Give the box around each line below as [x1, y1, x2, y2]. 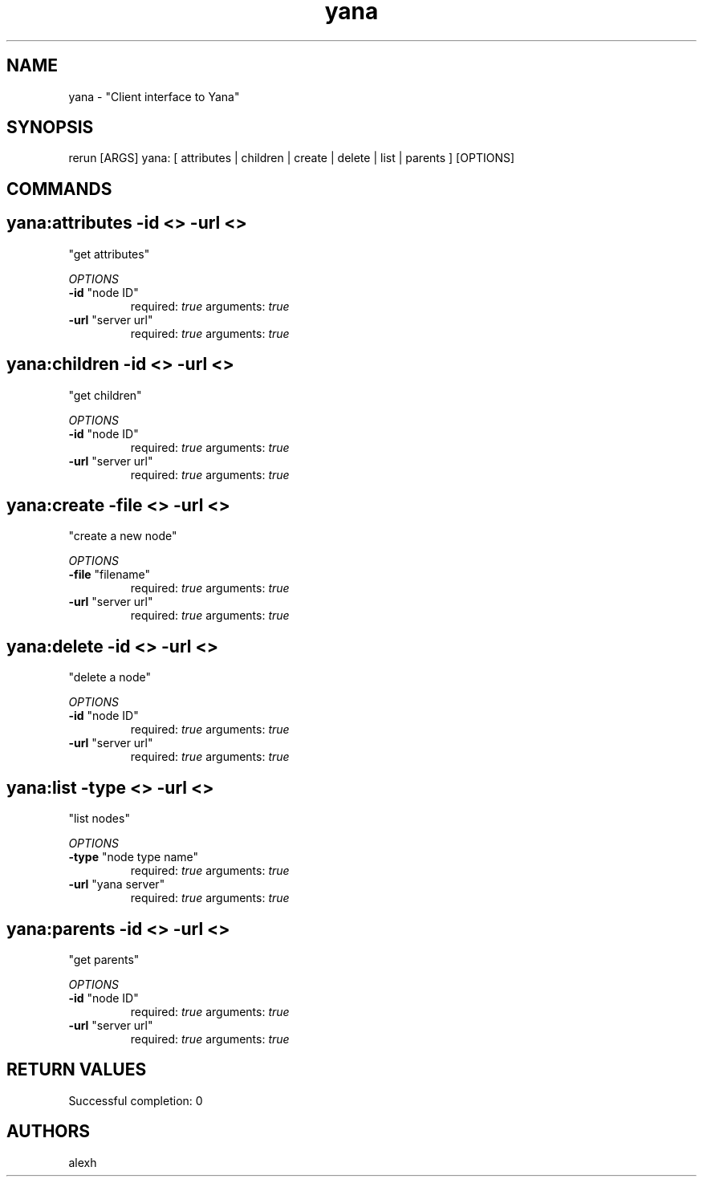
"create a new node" [68, 529, 177, 543]
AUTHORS [6, 1121, 91, 1142]
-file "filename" [68, 567, 151, 582]
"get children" [68, 388, 142, 402]
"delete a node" [68, 670, 152, 685]
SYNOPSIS [6, 117, 94, 138]
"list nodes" [68, 811, 130, 826]
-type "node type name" [68, 850, 199, 864]
